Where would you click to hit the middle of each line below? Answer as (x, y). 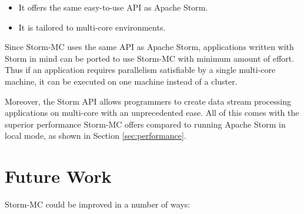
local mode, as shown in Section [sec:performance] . (96, 136)
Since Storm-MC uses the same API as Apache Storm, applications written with (149, 47)
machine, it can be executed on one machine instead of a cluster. (121, 81)
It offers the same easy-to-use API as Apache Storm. (113, 7)
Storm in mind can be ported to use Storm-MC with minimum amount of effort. (150, 58)
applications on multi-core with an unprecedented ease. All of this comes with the (152, 113)
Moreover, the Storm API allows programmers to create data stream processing (148, 101)
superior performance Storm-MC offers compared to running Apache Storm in (145, 124)
